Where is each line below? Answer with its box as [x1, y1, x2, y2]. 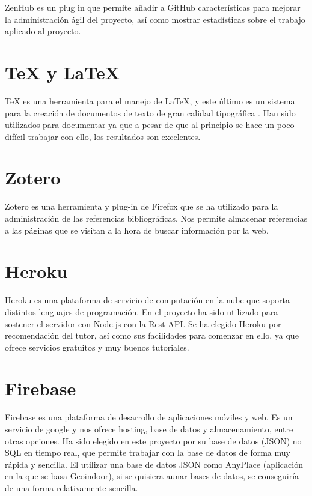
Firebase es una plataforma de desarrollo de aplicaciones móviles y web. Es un [5, 411, 293, 423]
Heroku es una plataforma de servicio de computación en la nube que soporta [5, 294, 290, 306]
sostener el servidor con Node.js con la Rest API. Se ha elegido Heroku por [5, 317, 281, 330]
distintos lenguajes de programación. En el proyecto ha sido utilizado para [5, 305, 278, 318]
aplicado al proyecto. [5, 25, 81, 37]
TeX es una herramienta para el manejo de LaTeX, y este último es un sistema [5, 94, 295, 107]
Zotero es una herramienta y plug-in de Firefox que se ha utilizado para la [5, 200, 278, 213]
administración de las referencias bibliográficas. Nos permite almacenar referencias [5, 212, 308, 224]
